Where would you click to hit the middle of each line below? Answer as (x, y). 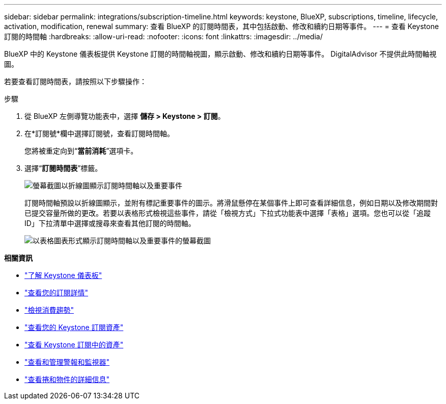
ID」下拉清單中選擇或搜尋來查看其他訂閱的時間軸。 (110, 223)
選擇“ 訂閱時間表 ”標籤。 (63, 168)
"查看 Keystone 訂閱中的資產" (74, 345)
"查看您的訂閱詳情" (57, 293)
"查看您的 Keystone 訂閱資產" (74, 327)
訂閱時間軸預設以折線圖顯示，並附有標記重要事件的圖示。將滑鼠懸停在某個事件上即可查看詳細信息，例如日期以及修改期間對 (231, 203)
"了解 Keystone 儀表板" (63, 275)
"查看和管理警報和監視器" (67, 362)
